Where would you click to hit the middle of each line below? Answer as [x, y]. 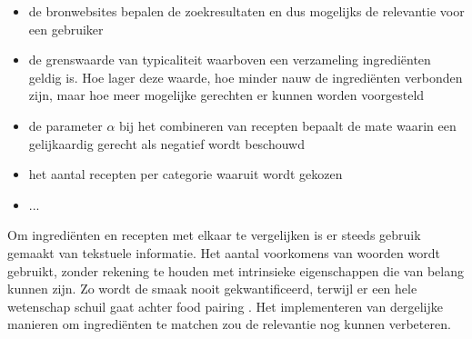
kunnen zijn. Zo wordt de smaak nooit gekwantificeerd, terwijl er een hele [212, 289]
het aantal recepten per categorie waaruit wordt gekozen [186, 174]
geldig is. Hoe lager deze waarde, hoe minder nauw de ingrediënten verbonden [246, 77]
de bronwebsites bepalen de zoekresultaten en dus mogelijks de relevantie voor [246, 11]
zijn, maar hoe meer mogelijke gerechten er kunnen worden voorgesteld [226, 95]
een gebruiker [66, 29]
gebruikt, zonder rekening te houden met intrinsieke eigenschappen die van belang [236, 270]
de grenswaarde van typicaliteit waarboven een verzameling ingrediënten [230, 60]
